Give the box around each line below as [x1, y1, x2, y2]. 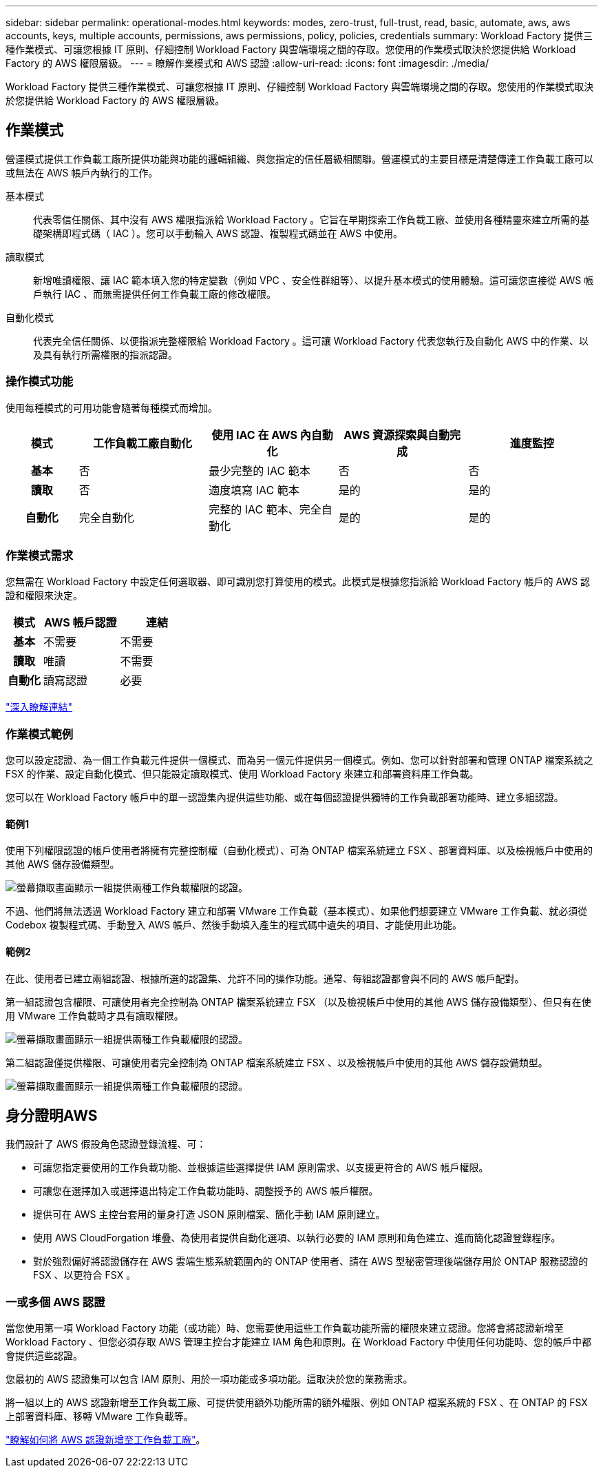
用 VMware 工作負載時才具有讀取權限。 [6, 1009, 184, 1022]
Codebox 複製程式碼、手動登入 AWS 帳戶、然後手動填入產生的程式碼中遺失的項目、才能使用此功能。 [6, 919, 463, 931]
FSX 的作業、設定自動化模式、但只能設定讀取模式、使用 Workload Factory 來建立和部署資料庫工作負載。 [6, 768, 479, 780]
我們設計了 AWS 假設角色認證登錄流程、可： [6, 1138, 207, 1150]
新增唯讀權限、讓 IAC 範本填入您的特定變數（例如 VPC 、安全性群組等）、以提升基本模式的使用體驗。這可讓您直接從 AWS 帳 [33, 274, 594, 286]
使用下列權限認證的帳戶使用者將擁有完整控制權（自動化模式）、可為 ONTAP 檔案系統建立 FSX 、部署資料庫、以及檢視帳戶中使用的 [6, 844, 593, 857]
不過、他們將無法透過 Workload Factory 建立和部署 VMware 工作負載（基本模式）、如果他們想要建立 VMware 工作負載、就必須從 [6, 905, 588, 917]
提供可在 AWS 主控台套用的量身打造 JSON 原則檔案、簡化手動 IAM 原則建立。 [33, 1208, 385, 1221]
